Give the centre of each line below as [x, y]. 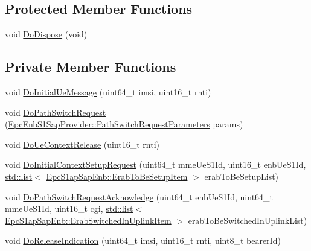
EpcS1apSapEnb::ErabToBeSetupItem [117, 176]
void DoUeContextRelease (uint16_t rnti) [82, 144]
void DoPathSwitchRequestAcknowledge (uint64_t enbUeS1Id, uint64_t [139, 196]
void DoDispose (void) [46, 34]
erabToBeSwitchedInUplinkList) [248, 220]
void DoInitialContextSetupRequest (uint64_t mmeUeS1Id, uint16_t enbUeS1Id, [155, 164]
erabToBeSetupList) [242, 176]
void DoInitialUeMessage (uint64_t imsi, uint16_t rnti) [108, 92]
